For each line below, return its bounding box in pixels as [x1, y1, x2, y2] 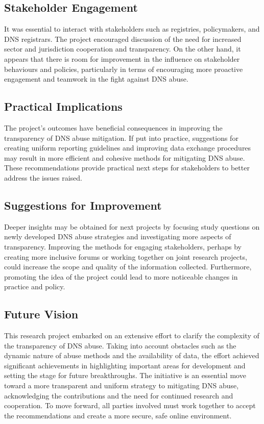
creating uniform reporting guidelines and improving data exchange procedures [4, 142, 251, 153]
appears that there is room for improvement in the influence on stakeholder [4, 53, 240, 64]
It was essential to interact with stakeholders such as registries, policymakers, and [4, 23, 260, 34]
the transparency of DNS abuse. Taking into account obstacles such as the [4, 340, 236, 351]
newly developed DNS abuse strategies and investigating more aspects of [4, 231, 231, 242]
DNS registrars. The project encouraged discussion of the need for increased [4, 33, 242, 44]
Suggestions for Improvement [4, 197, 162, 213]
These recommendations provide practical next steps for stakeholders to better [4, 162, 250, 173]
